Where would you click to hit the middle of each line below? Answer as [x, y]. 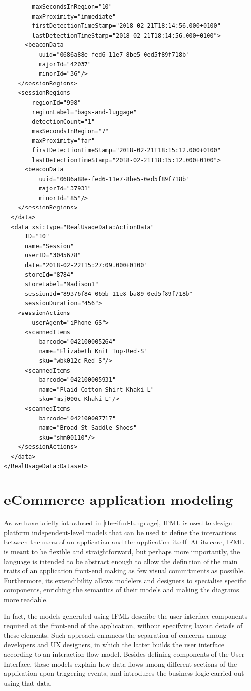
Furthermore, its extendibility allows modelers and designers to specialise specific [125, 580]
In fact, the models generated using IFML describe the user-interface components [126, 616]
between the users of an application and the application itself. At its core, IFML [124, 542]
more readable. [26, 599]
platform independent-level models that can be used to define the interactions [120, 532]
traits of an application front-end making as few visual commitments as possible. [125, 571]
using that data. [28, 682]
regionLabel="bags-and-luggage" [84, 112]
